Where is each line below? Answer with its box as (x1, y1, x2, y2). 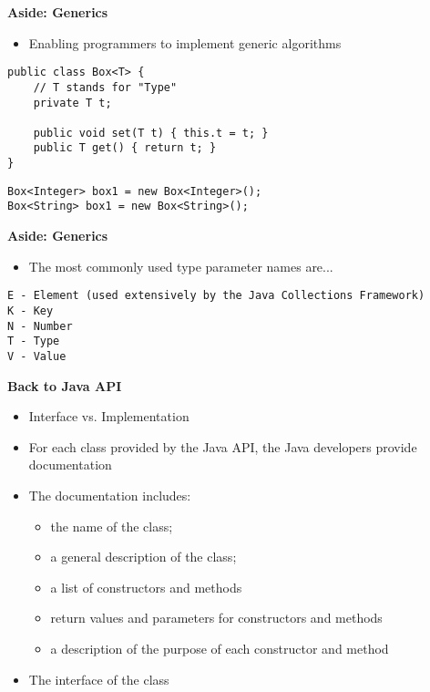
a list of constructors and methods (50, 577, 242, 596)
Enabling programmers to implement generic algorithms (28, 33, 342, 52)
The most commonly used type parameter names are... (28, 256, 333, 275)
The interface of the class (28, 669, 169, 688)
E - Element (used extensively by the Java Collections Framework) (7, 289, 425, 303)
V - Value (7, 349, 67, 363)
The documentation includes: (28, 485, 191, 504)
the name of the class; (50, 516, 173, 535)
